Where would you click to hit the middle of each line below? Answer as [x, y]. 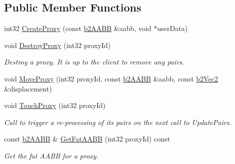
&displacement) [28, 88]
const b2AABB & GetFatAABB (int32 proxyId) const [87, 139]
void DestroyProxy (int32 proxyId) [57, 45]
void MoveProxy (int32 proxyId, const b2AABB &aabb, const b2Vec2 [111, 78]
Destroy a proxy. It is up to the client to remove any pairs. [94, 62]
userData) [172, 28]
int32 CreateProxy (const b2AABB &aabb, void [78, 28]
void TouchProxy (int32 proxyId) [55, 105]
